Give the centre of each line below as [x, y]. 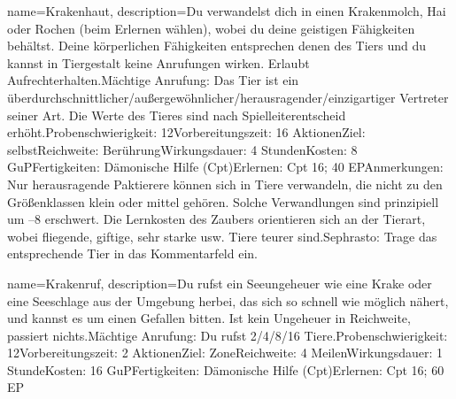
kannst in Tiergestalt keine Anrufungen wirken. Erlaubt [158, 62]
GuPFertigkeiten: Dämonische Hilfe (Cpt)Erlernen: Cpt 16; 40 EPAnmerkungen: [225, 167]
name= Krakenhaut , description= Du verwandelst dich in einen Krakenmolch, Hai [227, 11]
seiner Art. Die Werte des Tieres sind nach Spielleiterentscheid [177, 115]
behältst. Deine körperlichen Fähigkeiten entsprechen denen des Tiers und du [217, 46]
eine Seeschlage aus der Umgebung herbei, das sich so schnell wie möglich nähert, [228, 300]
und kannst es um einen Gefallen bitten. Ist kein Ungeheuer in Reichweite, [209, 318]
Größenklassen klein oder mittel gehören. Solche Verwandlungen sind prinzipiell [223, 201]
